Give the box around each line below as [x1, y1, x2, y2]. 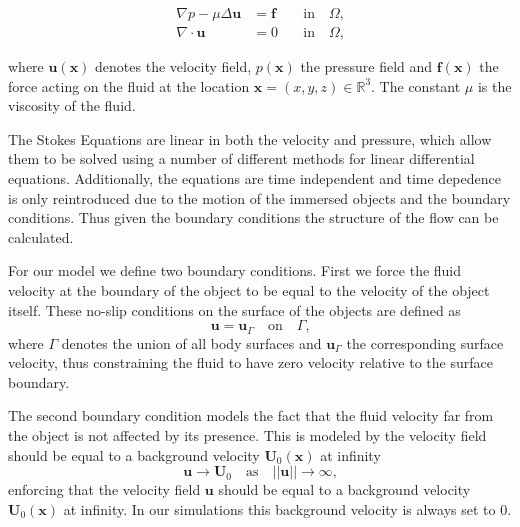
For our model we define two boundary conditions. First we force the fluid [8, 260, 462, 281]
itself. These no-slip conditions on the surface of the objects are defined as [8, 299, 461, 320]
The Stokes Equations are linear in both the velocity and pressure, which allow [8, 128, 492, 149]
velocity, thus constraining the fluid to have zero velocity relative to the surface [8, 352, 493, 373]
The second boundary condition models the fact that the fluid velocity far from [8, 405, 494, 426]
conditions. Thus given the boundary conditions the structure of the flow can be [8, 207, 499, 228]
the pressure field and [300, 56, 433, 77]
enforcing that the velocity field [8, 479, 201, 500]
